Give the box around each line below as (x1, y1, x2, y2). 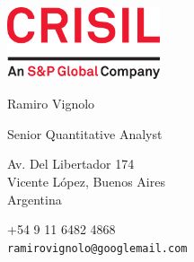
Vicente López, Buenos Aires (7, 172, 165, 191)
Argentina (7, 189, 62, 208)
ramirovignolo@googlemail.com (7, 241, 188, 255)
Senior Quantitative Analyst (7, 124, 163, 143)
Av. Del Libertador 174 (7, 154, 135, 173)
